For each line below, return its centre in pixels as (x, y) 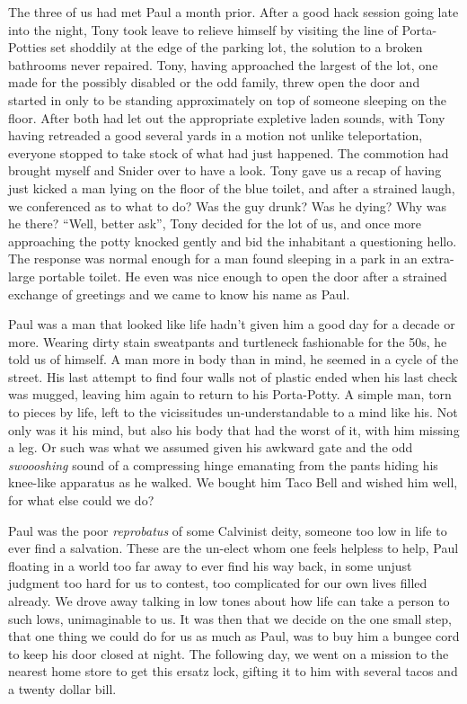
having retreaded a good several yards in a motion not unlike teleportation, (216, 135)
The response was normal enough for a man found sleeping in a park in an (213, 258)
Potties (27, 47)
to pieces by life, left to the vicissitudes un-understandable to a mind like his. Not (233, 412)
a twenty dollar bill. (62, 688)
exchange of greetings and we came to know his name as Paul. (179, 294)
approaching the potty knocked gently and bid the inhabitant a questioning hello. (233, 241)
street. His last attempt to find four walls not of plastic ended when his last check (233, 376)
